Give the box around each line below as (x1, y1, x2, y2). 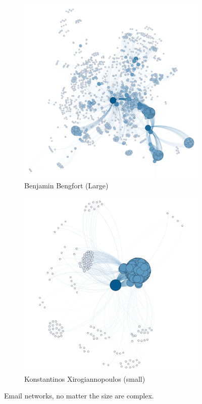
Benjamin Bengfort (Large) (24, 180, 109, 190)
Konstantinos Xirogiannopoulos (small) (24, 373, 145, 384)
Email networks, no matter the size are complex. (4, 390, 154, 401)
